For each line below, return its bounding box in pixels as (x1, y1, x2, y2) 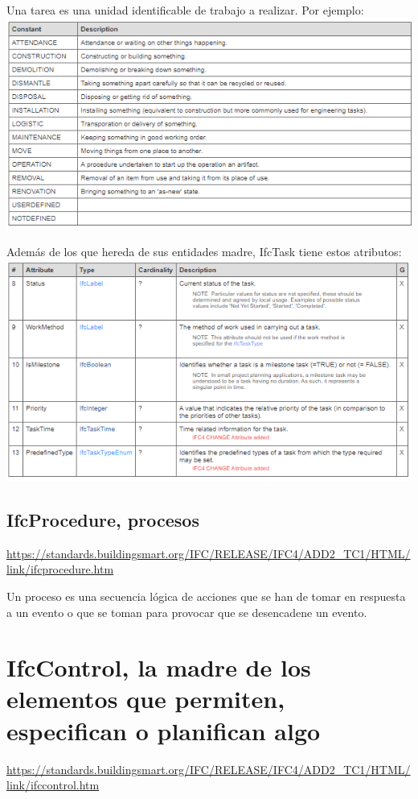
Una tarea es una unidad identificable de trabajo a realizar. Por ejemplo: (6, 2, 364, 18)
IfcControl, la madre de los (6, 651, 311, 684)
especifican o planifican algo (6, 714, 321, 747)
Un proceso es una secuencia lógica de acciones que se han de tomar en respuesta (6, 587, 406, 604)
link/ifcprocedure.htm (6, 561, 114, 578)
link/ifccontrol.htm (6, 776, 100, 793)
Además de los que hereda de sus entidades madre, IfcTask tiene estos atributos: (6, 243, 402, 260)
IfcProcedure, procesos (6, 507, 199, 532)
